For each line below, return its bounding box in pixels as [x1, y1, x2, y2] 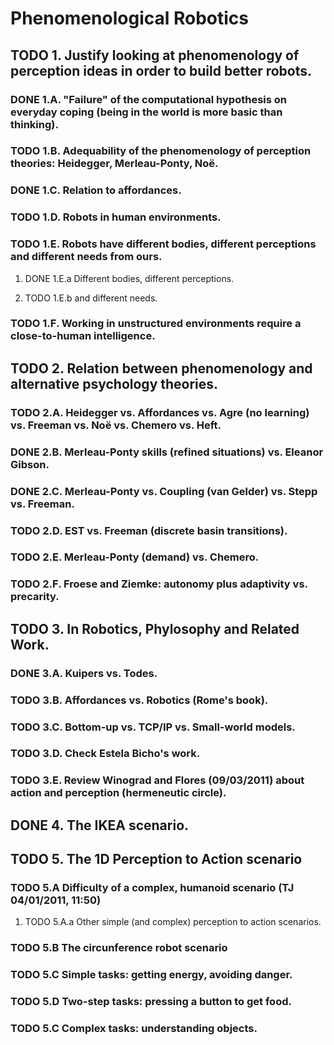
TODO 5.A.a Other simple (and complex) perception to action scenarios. [24, 916, 322, 928]
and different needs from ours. [10, 250, 163, 264]
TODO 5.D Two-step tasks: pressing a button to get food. [10, 995, 292, 1009]
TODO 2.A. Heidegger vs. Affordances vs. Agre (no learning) [10, 405, 310, 419]
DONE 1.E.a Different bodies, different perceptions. [24, 272, 235, 284]
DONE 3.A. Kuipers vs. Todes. [10, 666, 158, 680]
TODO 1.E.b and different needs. [24, 292, 158, 304]
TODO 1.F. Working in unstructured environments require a [10, 317, 302, 331]
